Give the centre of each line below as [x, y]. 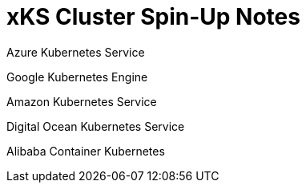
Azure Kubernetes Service [76, 52]
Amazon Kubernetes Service [82, 101]
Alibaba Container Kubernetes [86, 151]
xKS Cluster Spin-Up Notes [153, 17]
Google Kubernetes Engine [77, 77]
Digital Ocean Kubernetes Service [96, 126]
